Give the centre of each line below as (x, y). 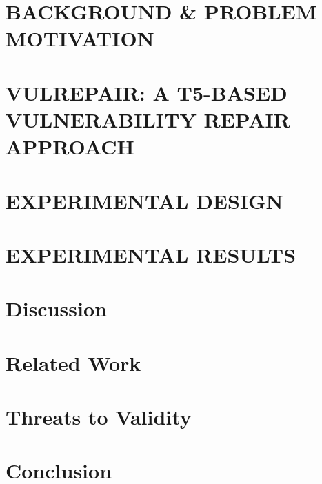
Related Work (73, 362)
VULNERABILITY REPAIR (148, 119)
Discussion (56, 309)
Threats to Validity (99, 416)
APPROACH (70, 147)
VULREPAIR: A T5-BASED (147, 92)
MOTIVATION (80, 38)
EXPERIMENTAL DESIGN (144, 200)
